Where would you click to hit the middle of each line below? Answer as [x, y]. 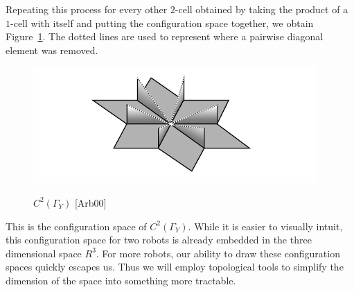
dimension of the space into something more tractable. [121, 280]
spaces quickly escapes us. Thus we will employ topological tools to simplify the [175, 267]
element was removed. [52, 50]
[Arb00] [90, 202]
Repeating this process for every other [87, 9]
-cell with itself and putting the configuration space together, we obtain [162, 23]
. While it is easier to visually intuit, [265, 226]
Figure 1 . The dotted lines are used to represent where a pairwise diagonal [165, 36]
